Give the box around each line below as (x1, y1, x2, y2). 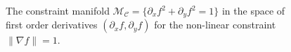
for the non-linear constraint (154, 17, 276, 32)
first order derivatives (6, 17, 98, 32)
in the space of (221, 3, 285, 17)
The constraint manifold (6, 3, 110, 17)
